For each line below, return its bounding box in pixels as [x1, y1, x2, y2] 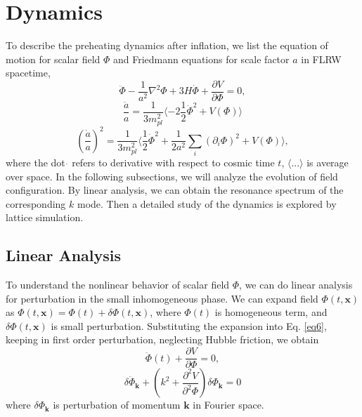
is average [306, 154, 349, 169]
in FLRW [301, 51, 342, 66]
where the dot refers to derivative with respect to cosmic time [6, 154, 275, 169]
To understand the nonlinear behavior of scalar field [6, 277, 230, 292]
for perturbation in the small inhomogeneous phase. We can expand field [6, 291, 318, 305]
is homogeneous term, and [214, 305, 328, 319]
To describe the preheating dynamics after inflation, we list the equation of [6, 38, 328, 53]
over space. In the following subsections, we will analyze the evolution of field [6, 168, 338, 183]
